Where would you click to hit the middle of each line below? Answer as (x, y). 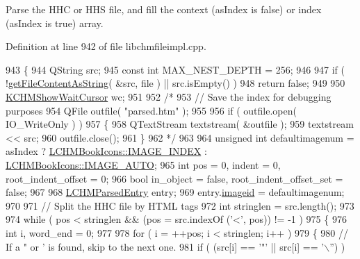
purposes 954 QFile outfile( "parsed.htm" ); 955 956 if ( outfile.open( (151, 110)
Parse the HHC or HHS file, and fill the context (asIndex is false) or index (164, 9)
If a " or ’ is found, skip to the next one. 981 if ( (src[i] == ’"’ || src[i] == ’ (165, 246)
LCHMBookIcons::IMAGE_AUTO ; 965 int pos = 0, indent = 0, (143, 164)
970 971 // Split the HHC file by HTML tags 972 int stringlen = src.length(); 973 (180, 205)
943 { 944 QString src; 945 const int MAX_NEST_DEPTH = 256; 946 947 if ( (175, 69)
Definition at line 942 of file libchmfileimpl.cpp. (106, 46)
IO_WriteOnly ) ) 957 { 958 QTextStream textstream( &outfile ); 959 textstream (180, 124)
